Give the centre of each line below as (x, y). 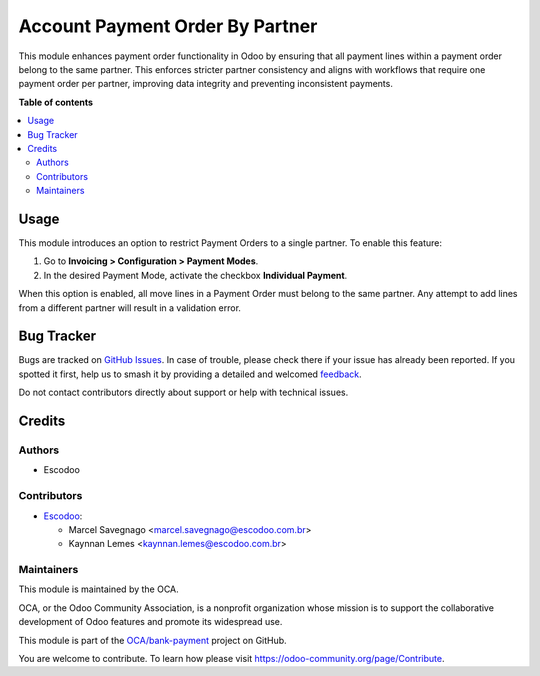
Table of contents (56, 102)
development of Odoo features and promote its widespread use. (150, 622)
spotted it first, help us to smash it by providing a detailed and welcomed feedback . (190, 374)
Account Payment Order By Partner (168, 26)
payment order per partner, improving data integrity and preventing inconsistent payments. (206, 84)
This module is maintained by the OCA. (98, 589)
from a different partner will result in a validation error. (130, 307)
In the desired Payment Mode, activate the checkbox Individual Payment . (195, 275)
